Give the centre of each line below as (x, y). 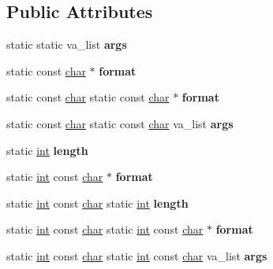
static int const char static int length (97, 203)
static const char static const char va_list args (120, 123)
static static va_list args (67, 44)
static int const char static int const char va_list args (137, 255)
